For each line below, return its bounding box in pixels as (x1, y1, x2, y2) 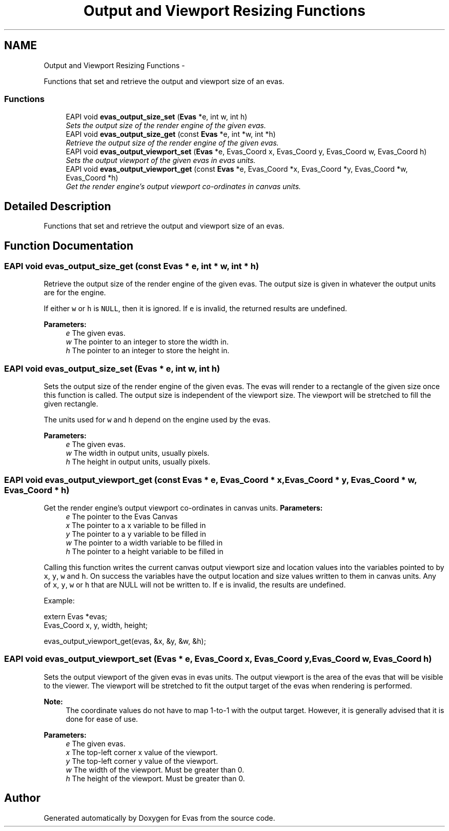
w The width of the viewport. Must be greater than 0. (66, 765, 244, 774)
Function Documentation (4, 239, 133, 252)
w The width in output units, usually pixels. (66, 449, 210, 458)
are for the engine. (44, 288, 106, 297)
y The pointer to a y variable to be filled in (66, 529, 206, 538)
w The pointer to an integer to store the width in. (66, 337, 229, 347)
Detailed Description (4, 199, 111, 213)
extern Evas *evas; (44, 612, 108, 621)
